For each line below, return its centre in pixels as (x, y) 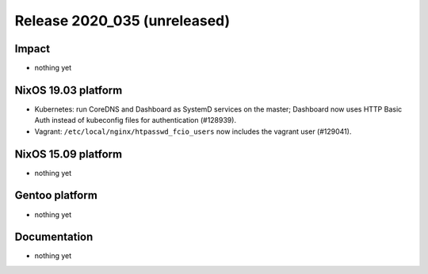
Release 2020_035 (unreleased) (122, 21)
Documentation (54, 237)
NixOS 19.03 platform (69, 90)
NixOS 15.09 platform (69, 154)
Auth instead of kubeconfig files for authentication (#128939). (136, 120)
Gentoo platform (56, 195)
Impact (32, 49)
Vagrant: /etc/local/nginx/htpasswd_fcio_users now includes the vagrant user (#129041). (193, 131)
